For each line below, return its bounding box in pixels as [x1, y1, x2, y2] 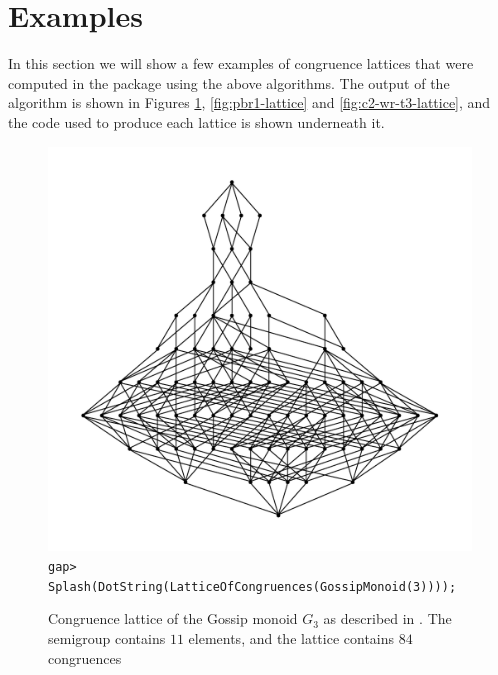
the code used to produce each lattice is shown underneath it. [8, 111, 385, 132]
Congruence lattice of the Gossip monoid [48, 608, 298, 629]
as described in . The [323, 608, 452, 629]
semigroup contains [48, 627, 166, 648]
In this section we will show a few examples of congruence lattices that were [8, 53, 474, 74]
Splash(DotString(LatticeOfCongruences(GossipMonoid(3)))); [48, 579, 457, 594]
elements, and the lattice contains [188, 627, 395, 648]
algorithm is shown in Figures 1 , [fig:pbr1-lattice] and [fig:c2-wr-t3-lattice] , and [8, 92, 491, 113]
